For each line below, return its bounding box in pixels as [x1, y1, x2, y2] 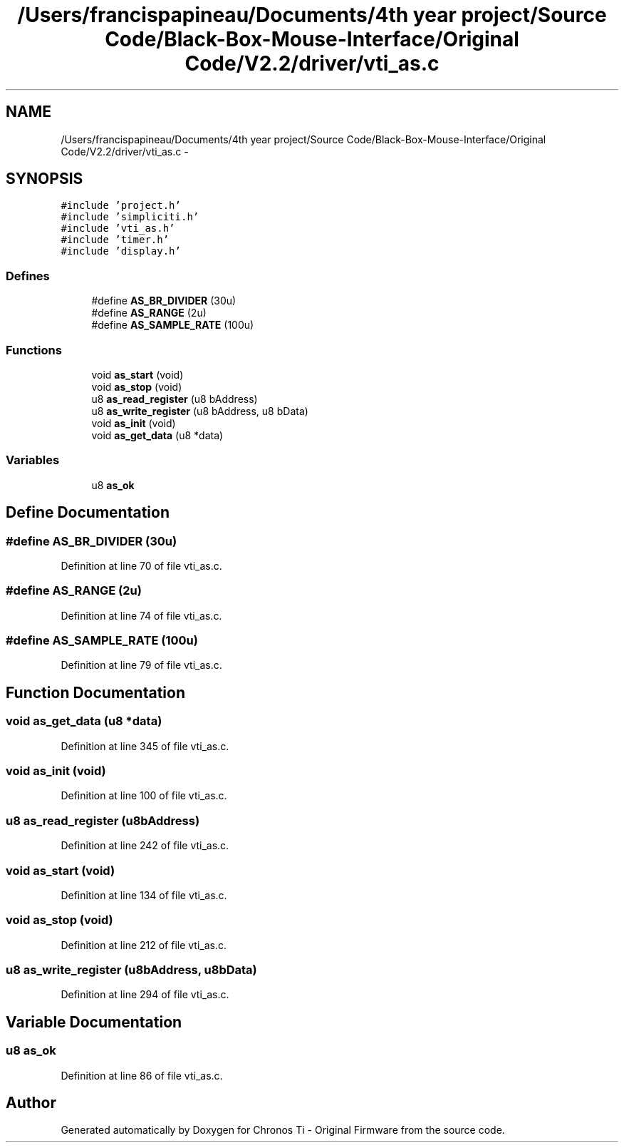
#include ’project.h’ [61, 200, 181, 212]
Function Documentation [6, 683, 185, 702]
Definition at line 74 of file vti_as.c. [61, 609, 222, 622]
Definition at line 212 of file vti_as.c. [61, 938, 227, 951]
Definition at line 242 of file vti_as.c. [61, 839, 229, 852]
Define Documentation [6, 503, 170, 522]
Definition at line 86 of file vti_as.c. [61, 1069, 223, 1082]
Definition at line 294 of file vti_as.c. [61, 988, 229, 1001]
